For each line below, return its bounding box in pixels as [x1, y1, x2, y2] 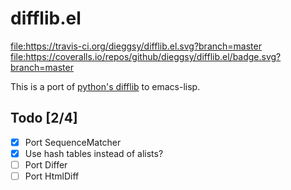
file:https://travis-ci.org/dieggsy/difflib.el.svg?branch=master [10, 40, 262, 52]
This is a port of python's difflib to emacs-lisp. [10, 80, 201, 92]
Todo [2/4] [10, 110, 78, 127]
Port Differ [24, 158, 68, 171]
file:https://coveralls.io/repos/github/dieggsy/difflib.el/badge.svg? [10, 50, 282, 62]
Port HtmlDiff [24, 170, 80, 182]
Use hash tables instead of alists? [24, 147, 164, 159]
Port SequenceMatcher [24, 136, 122, 148]
